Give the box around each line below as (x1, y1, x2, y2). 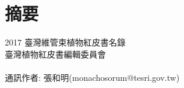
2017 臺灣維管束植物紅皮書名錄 (5, 36, 126, 48)
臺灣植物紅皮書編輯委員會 (5, 47, 106, 60)
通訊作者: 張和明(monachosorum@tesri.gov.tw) (5, 71, 180, 83)
